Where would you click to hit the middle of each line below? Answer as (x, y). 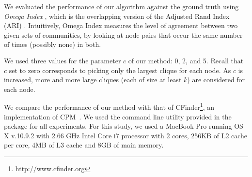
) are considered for (216, 80)
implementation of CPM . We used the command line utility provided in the (118, 116)
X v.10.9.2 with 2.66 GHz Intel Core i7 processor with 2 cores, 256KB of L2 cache (126, 135)
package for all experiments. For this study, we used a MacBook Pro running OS (124, 126)
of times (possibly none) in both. (53, 44)
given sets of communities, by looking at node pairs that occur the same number (123, 35)
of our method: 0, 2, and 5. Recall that (186, 60)
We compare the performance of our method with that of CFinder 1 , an (109, 106)
